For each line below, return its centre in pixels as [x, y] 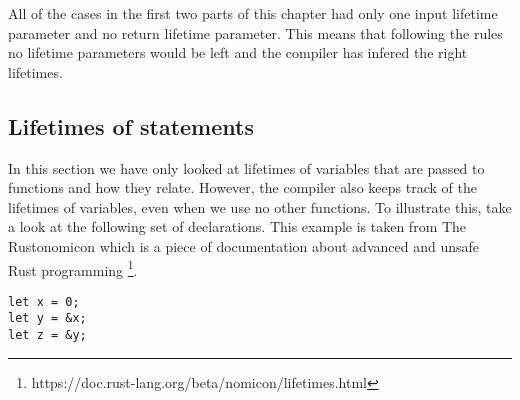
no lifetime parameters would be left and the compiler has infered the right [238, 52]
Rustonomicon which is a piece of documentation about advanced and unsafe [243, 245]
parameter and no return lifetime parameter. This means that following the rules [255, 32]
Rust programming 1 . [73, 268]
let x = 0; [44, 301]
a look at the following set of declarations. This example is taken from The [237, 226]
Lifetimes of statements [131, 125]
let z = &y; [47, 335]
